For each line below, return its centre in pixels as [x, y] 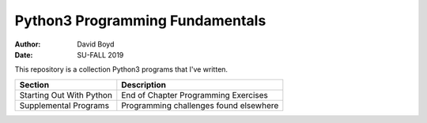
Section [34, 84]
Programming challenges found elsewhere [200, 105]
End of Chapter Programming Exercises [195, 95]
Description [144, 84]
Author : [28, 44]
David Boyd [96, 44]
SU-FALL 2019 [100, 54]
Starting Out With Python [66, 95]
